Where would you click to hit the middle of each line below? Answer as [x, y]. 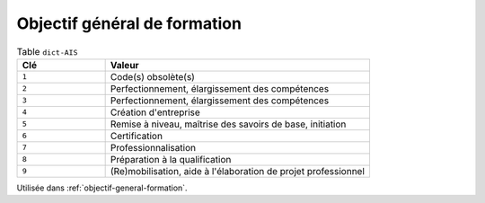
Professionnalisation [153, 147]
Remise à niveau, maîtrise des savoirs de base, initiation [228, 124]
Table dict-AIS [47, 51]
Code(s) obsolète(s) [152, 76]
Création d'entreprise [155, 112]
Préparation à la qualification [171, 159]
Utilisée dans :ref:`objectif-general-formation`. [102, 188]
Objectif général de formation [129, 23]
